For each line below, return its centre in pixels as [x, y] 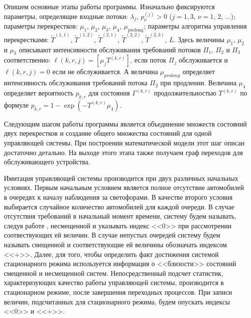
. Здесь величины [199, 39]
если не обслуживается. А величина [105, 72]
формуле [16, 104]
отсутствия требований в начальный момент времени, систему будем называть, [120, 216]
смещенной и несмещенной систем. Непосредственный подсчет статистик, [114, 273]
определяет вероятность [39, 93]
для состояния [109, 93]
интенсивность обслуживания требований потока [76, 83]
